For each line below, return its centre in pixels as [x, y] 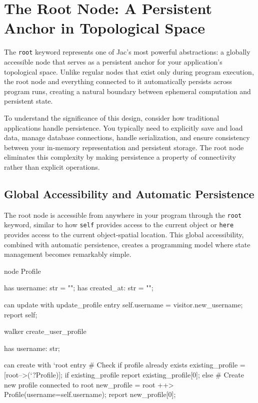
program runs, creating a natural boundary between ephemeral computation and [127, 91]
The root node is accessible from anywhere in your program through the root [123, 215]
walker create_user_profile [45, 331]
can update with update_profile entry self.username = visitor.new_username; [123, 304]
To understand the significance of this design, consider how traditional [112, 117]
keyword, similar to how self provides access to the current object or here [119, 225]
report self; [21, 314]
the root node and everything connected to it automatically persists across [118, 81]
